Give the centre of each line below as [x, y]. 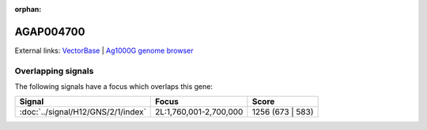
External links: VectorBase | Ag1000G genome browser [104, 50]
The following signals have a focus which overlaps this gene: [114, 87]
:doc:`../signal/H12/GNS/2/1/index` [83, 112]
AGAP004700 [50, 32]
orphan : [28, 9]
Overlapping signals [54, 71]
